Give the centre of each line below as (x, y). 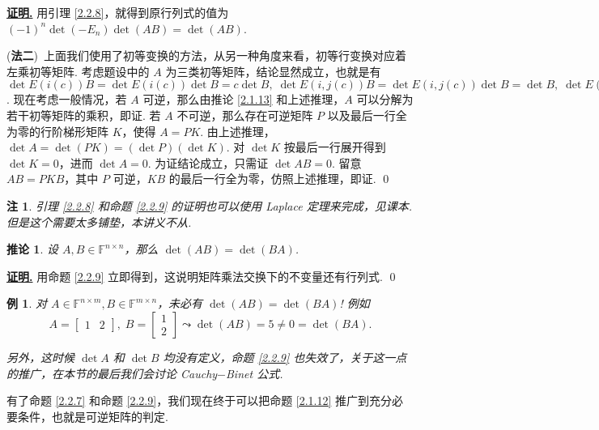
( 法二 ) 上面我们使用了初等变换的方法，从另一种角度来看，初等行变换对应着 (206, 55)
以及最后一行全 (367, 115)
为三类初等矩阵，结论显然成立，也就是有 (273, 71)
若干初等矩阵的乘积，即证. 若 (84, 115)
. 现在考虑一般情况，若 (67, 99)
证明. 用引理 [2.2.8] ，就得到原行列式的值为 (118, 12)
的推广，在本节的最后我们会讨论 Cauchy (112, 373)
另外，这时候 (40, 357)
